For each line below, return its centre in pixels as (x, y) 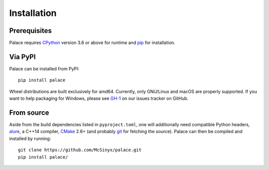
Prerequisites (30, 31)
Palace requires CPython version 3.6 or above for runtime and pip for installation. (92, 43)
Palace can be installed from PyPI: (44, 69)
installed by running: (30, 138)
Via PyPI (22, 57)
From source (29, 112)
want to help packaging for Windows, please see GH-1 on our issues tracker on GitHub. (99, 98)
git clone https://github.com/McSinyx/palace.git (80, 150)
